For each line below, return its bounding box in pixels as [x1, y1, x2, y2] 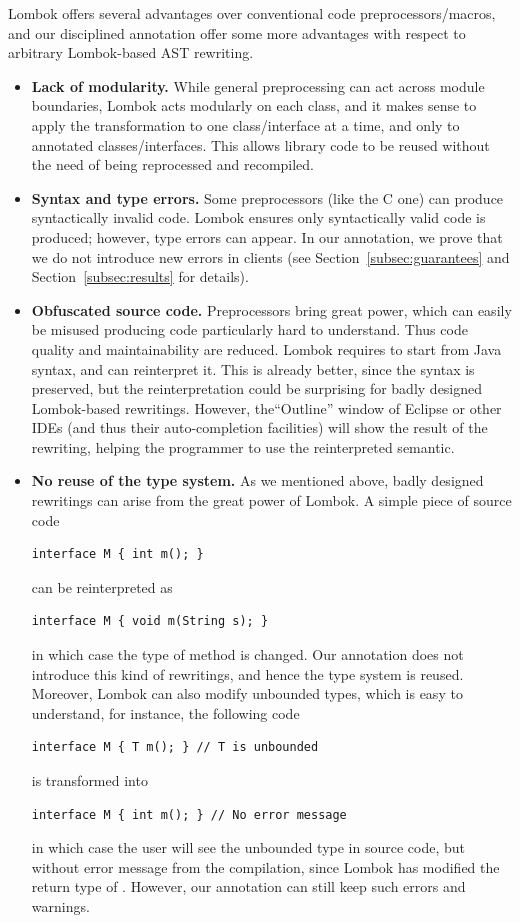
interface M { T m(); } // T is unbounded [31, 740, 319, 755]
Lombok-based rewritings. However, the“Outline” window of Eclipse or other [31, 397, 502, 418]
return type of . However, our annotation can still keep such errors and [31, 876, 466, 897]
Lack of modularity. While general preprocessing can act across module [31, 75, 485, 96]
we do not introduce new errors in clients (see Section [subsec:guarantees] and [31, 246, 510, 267]
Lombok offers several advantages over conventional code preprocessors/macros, [8, 3, 496, 23]
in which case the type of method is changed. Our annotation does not [31, 644, 464, 665]
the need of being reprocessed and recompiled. [31, 154, 315, 175]
